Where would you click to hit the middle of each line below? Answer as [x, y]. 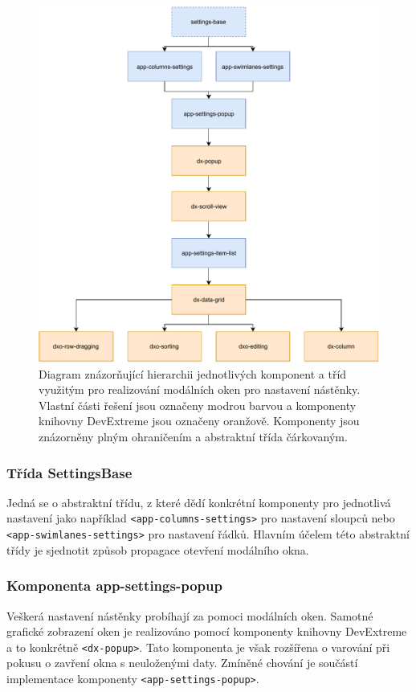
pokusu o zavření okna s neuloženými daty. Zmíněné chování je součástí [182, 663]
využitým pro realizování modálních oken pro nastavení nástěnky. [200, 389]
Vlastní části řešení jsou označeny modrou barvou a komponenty [198, 405]
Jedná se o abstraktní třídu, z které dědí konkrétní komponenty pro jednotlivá [199, 502]
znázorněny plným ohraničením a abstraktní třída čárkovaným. [193, 436]
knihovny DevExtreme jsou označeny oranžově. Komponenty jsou [199, 421]
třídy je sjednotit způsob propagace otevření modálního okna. [158, 549]
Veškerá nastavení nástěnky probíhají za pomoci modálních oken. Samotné [190, 615]
